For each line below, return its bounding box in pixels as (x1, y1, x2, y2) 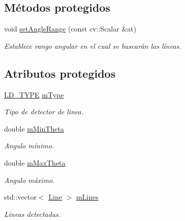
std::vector (4, 192, 37, 202)
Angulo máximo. (4, 174, 55, 185)
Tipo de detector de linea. (4, 106, 84, 117)
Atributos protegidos (4, 65, 116, 81)
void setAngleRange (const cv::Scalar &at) (4, 23, 137, 34)
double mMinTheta (4, 123, 64, 134)
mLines (76, 192, 99, 202)
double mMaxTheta (4, 157, 66, 168)
